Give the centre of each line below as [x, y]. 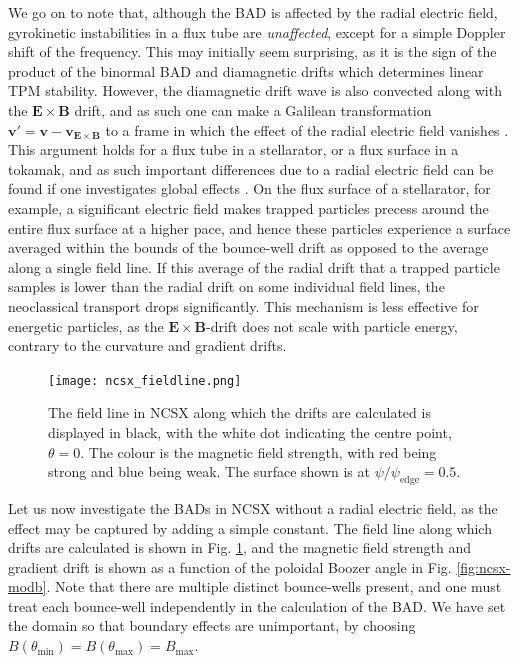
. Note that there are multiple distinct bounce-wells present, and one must [274, 586]
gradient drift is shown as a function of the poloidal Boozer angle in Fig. [230, 566]
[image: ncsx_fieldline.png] [145, 380]
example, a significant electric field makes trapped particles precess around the [248, 207]
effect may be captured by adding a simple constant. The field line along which [250, 527]
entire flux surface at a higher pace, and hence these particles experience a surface [259, 227]
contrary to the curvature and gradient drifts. [147, 345]
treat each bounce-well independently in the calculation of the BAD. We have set [257, 605]
